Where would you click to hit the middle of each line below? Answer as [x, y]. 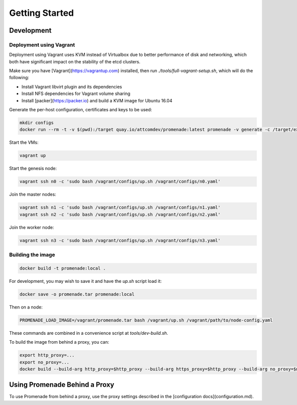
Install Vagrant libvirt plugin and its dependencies [72, 87]
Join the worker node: [32, 227]
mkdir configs [37, 123]
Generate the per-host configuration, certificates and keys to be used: [81, 110]
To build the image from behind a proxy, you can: [59, 342]
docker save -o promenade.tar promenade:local [77, 294]
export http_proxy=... [47, 355]
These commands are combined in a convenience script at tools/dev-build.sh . [89, 333]
